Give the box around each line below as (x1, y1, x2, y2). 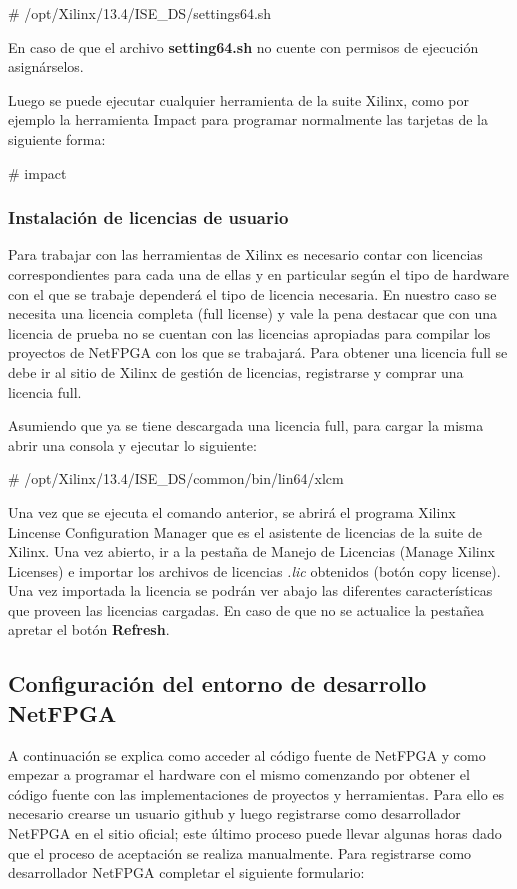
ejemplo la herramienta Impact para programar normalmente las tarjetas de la (8, 109, 488, 130)
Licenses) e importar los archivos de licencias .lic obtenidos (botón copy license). (8, 560, 501, 581)
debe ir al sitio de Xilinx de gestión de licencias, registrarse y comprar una (8, 361, 464, 382)
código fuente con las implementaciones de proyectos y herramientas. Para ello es (8, 783, 505, 804)
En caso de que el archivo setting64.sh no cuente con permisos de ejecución (8, 36, 479, 57)
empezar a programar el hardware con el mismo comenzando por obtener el (8, 764, 470, 785)
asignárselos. (8, 56, 84, 77)
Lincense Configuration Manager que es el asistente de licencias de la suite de (8, 521, 482, 542)
